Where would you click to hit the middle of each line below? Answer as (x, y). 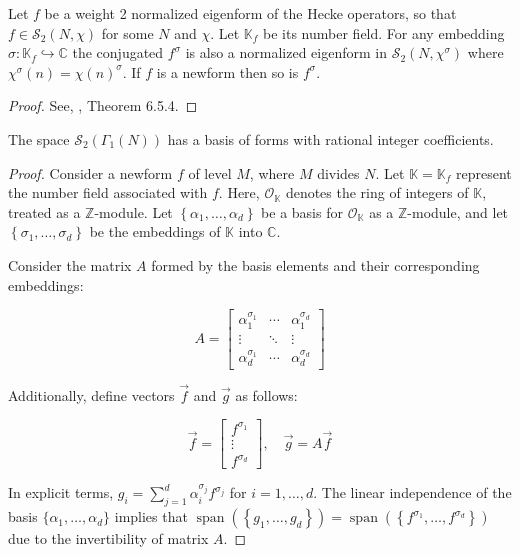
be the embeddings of (155, 231)
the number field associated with (108, 192)
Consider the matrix (70, 264)
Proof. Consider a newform (90, 172)
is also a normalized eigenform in (286, 52)
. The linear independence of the (412, 492)
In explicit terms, (61, 492)
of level (210, 172)
